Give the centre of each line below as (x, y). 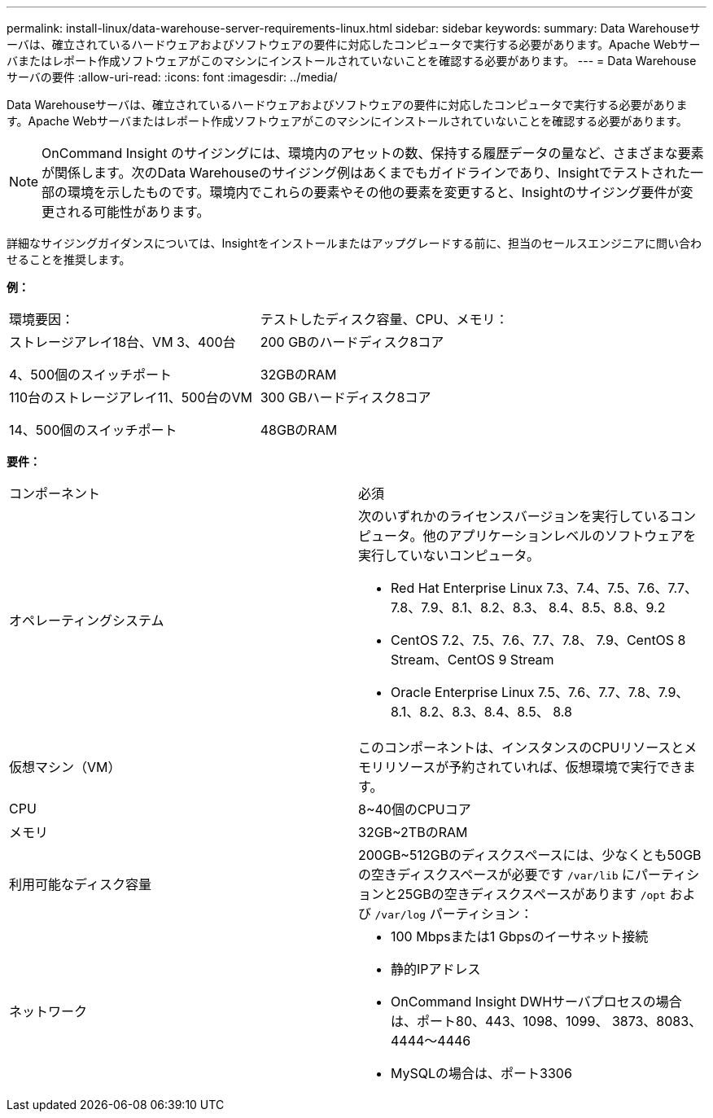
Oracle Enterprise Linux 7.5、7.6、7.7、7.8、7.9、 (540, 692)
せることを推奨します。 (69, 259)
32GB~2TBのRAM (413, 832)
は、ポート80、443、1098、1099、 (500, 1021)
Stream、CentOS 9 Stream (472, 660)
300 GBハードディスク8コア (346, 397)
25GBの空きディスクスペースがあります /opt (531, 894)
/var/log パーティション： (454, 914)
